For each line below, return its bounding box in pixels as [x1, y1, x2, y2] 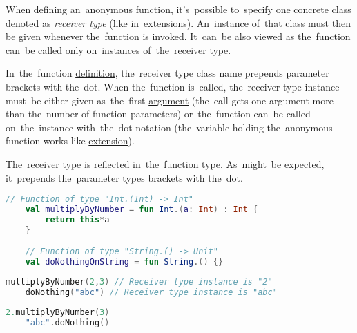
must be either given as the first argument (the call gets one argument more [6, 93, 334, 107]
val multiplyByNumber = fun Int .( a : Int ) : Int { [25, 204, 258, 214]
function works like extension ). [6, 133, 135, 148]
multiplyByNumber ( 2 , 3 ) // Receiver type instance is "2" [6, 277, 273, 287]
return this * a [45, 214, 110, 225]
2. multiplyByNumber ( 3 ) [6, 307, 110, 317]
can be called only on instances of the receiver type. [6, 42, 231, 57]
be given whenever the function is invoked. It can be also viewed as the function [6, 29, 351, 44]
